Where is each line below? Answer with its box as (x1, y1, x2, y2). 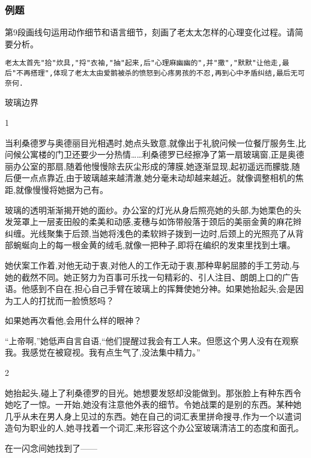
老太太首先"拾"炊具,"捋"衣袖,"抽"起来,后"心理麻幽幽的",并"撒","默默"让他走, (5, 59, 282, 68)
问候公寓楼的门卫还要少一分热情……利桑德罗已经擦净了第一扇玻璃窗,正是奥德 (5, 148, 304, 161)
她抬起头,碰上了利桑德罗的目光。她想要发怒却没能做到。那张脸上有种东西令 (5, 386, 301, 399)
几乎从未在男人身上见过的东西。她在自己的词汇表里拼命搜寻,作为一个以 (5, 409, 285, 422)
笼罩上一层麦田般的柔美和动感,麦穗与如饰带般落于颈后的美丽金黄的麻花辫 (13, 215, 301, 228)
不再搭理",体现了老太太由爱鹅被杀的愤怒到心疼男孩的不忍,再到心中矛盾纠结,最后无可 (16, 69, 305, 78)
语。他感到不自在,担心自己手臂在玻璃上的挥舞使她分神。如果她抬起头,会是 (5, 282, 295, 295)
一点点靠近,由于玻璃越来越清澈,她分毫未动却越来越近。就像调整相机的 (21, 171, 295, 184)
